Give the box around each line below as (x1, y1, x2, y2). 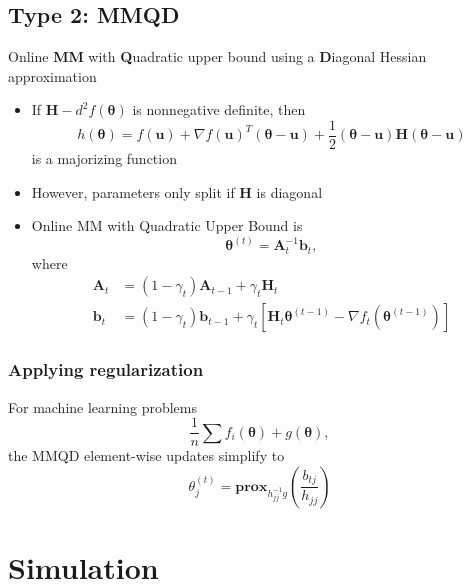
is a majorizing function (31, 148, 177, 169)
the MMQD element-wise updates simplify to (8, 445, 285, 466)
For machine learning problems (8, 396, 198, 417)
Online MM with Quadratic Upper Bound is (31, 215, 303, 236)
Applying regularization (8, 357, 204, 382)
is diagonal (256, 181, 323, 202)
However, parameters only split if (31, 181, 235, 202)
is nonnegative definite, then (132, 99, 306, 120)
